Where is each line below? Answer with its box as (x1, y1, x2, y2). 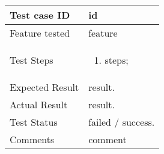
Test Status (10, 115, 58, 129)
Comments (10, 132, 55, 146)
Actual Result (10, 97, 68, 111)
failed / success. (88, 115, 155, 129)
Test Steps (10, 53, 53, 67)
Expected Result (10, 80, 79, 94)
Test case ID (10, 8, 70, 22)
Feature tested (10, 26, 70, 40)
